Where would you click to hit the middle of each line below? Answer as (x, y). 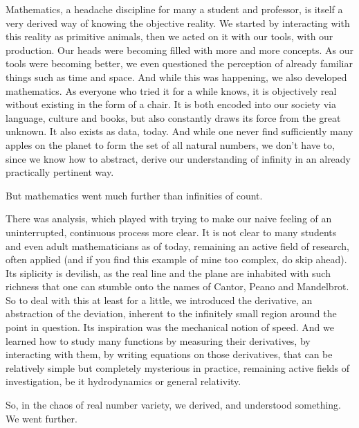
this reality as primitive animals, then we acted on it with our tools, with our (169, 36)
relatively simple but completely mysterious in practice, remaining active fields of (178, 367)
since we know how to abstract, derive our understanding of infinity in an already (178, 158)
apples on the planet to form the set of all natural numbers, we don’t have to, (170, 144)
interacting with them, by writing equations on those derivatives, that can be (169, 354)
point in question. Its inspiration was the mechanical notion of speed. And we (170, 327)
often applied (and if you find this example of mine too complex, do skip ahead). (176, 259)
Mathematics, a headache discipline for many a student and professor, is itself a (174, 9)
